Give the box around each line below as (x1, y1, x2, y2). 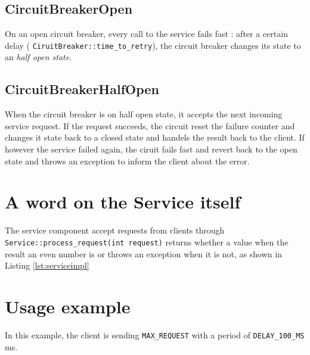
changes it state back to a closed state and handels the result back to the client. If (5, 131, 305, 144)
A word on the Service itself (5, 189, 241, 214)
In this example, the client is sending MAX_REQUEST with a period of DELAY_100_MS (5, 328, 305, 341)
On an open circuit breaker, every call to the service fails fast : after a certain (5, 27, 288, 40)
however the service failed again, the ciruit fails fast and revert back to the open (5, 143, 297, 155)
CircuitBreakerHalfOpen (5, 80, 159, 98)
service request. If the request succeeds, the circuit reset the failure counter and (5, 119, 295, 132)
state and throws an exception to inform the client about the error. (5, 154, 250, 167)
